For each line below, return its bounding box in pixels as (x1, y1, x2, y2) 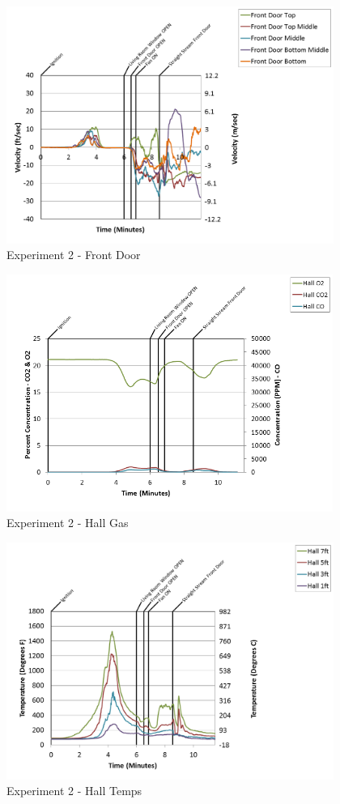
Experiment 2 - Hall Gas (6, 514, 129, 531)
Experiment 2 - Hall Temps (6, 782, 142, 799)
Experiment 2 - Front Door (6, 246, 141, 263)
